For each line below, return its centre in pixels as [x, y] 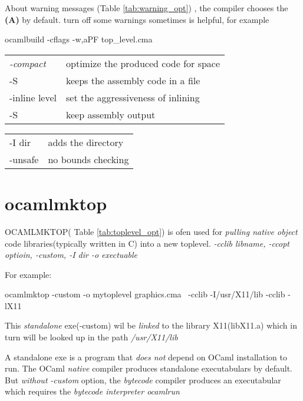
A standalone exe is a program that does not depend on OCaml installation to [146, 357]
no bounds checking [88, 159]
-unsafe [24, 159]
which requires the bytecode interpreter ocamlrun [92, 391]
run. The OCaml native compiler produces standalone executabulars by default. [149, 368]
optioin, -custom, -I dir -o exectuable [71, 255]
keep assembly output [111, 114]
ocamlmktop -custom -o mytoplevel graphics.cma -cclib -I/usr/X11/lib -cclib [145, 294]
